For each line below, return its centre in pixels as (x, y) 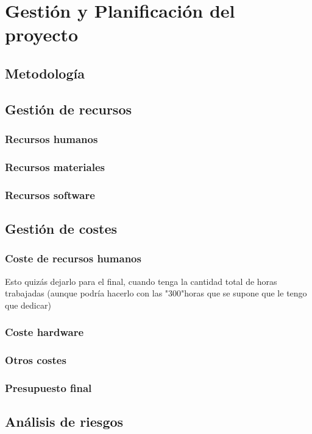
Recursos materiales (55, 166)
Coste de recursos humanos (73, 258)
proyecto (42, 34)
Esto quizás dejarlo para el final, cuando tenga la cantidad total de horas (141, 281)
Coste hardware (44, 332)
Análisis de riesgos (64, 422)
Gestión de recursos (69, 109)
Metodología (45, 73)
